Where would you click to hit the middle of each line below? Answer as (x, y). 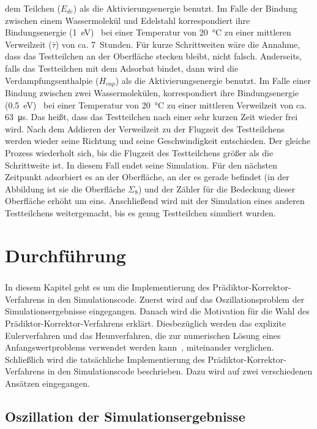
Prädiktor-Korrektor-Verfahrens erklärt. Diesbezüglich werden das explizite (146, 323)
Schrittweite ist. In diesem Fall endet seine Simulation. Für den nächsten (141, 165)
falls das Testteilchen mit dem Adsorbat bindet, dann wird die (122, 68)
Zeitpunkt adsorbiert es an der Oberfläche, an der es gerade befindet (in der (147, 177)
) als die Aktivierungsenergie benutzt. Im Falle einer (213, 80)
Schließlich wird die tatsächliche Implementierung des (105, 359)
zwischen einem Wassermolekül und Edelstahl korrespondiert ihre (128, 20)
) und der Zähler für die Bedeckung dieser (217, 188)
